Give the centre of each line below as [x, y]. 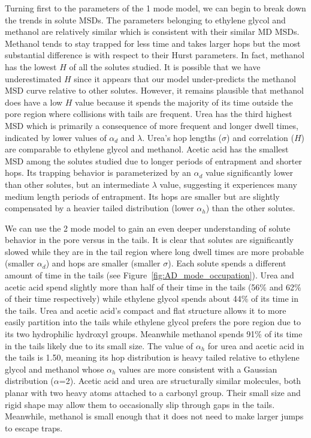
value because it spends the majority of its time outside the [184, 102]
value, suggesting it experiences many [228, 184]
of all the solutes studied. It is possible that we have [165, 66]
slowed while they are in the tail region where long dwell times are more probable [154, 251]
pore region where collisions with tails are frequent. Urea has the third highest [149, 114]
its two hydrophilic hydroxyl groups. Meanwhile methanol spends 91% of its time [154, 334]
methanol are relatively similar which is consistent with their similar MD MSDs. [152, 31]
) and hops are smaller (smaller [103, 263]
